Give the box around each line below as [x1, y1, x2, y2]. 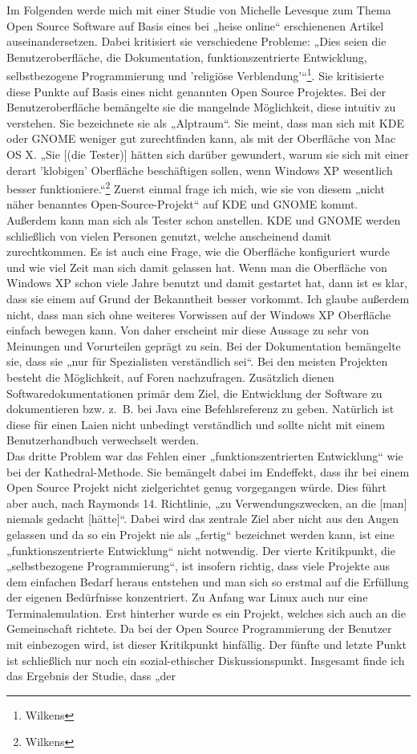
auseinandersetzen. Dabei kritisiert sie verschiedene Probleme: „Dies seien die [6, 33, 387, 50]
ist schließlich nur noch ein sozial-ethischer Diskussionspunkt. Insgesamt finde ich [6, 651, 405, 668]
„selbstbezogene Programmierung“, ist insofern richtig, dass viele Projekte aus [6, 557, 390, 574]
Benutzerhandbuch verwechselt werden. [6, 432, 199, 448]
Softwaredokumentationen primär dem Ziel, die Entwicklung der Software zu [6, 384, 383, 401]
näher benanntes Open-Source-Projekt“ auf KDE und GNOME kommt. [6, 196, 358, 213]
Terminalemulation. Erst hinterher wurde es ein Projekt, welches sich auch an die [6, 604, 406, 621]
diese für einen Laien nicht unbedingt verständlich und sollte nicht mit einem [6, 416, 385, 432]
